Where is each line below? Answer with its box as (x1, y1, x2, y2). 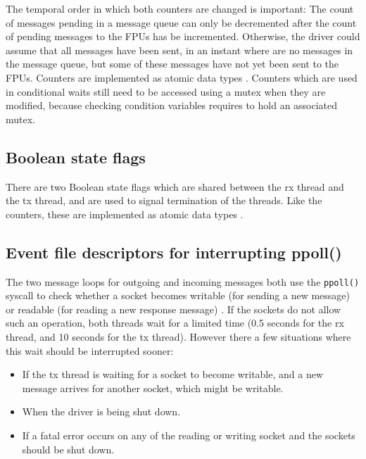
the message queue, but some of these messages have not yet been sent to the (6, 56, 339, 71)
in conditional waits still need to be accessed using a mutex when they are (6, 84, 326, 99)
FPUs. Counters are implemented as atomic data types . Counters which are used (6, 70, 358, 84)
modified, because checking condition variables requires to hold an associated (6, 98, 338, 113)
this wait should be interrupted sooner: (6, 343, 174, 358)
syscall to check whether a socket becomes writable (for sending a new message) (6, 288, 350, 303)
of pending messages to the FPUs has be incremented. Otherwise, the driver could (6, 29, 360, 44)
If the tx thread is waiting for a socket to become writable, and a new (22, 367, 324, 382)
